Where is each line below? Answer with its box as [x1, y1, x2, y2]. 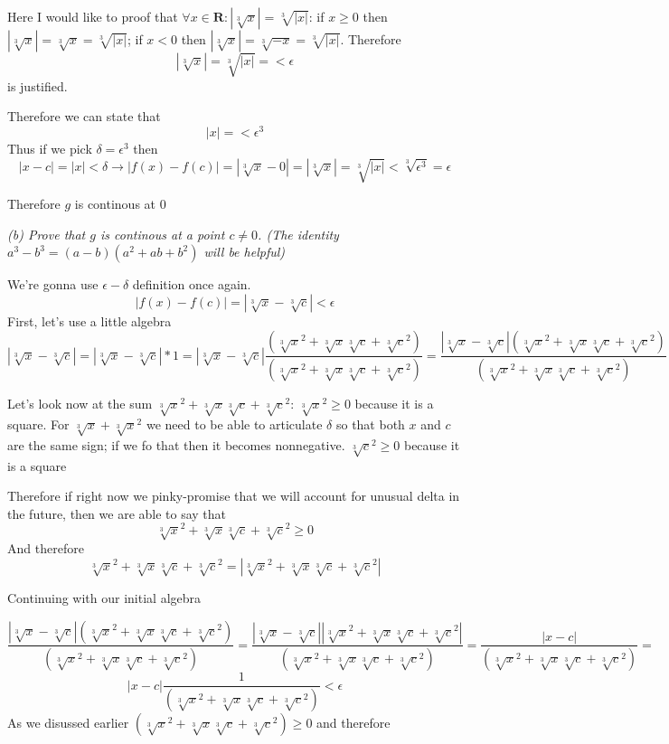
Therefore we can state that [7, 107, 161, 126]
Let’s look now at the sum [7, 394, 153, 413]
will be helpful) [203, 242, 286, 261]
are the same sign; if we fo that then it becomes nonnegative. [7, 435, 345, 454]
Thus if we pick [7, 138, 92, 157]
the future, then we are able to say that [7, 504, 227, 523]
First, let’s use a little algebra [7, 311, 172, 330]
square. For [7, 415, 70, 433]
